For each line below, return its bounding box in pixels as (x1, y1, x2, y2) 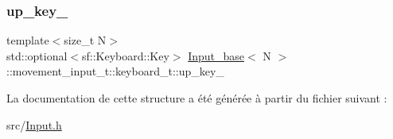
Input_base (188, 47, 245, 64)
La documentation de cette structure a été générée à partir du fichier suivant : (6, 90, 387, 106)
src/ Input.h (6, 116, 62, 133)
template (6, 32, 49, 48)
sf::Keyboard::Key (81, 47, 169, 64)
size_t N (64, 32, 107, 48)
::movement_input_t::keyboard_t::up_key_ (6, 63, 224, 79)
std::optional (6, 47, 68, 64)
